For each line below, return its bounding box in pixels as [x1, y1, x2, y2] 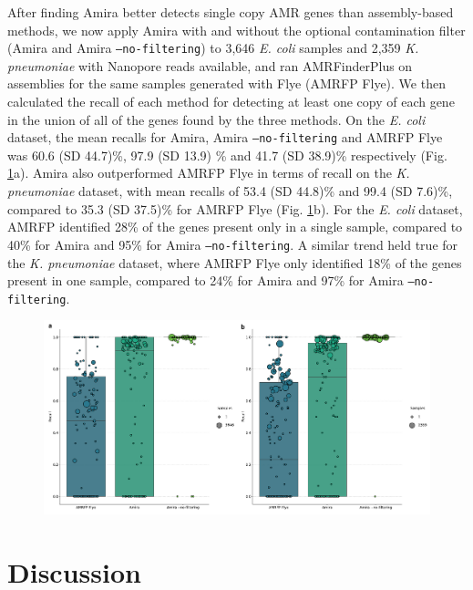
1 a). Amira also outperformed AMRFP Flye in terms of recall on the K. [7, 163, 410, 182]
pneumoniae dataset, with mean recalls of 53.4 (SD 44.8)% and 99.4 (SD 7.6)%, [7, 181, 453, 201]
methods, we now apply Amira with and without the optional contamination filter [7, 20, 466, 39]
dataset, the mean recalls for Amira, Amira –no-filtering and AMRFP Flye [7, 128, 443, 147]
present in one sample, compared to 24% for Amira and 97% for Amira [7, 271, 404, 290]
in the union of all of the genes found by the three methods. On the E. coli [7, 109, 426, 129]
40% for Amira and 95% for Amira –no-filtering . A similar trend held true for [7, 234, 458, 254]
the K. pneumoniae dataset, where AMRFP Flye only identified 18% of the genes [7, 253, 462, 272]
